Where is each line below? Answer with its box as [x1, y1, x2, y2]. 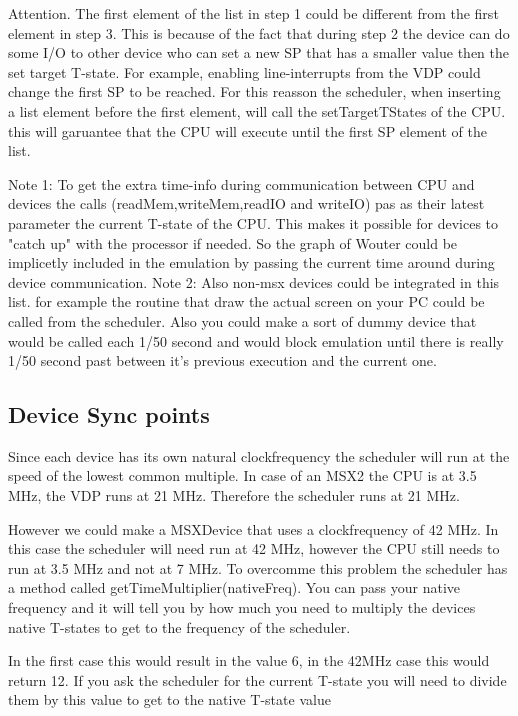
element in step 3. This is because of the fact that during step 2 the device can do [8, 22, 510, 43]
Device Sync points [8, 399, 210, 430]
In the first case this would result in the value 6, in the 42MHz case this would [8, 650, 490, 671]
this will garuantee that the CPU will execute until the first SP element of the [8, 120, 487, 141]
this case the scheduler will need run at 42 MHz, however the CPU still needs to [8, 538, 500, 559]
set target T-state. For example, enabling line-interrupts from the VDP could [8, 61, 481, 82]
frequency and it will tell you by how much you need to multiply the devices [8, 597, 476, 618]
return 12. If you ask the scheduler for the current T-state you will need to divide [8, 669, 507, 690]
